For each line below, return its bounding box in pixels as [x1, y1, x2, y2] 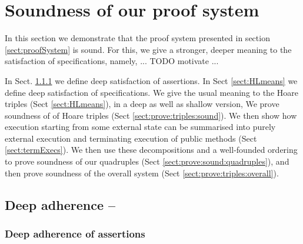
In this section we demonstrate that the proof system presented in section [5, 32, 270, 44]
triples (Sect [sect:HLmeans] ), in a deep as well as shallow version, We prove [5, 98, 279, 110]
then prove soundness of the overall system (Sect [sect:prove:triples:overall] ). [5, 166, 279, 179]
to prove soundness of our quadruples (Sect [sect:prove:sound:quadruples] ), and [5, 155, 289, 168]
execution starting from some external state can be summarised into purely [5, 121, 276, 133]
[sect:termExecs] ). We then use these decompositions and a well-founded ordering [5, 143, 298, 156]
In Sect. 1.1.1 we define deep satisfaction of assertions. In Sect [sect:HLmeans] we [5, 74, 298, 86]
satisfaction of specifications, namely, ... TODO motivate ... [5, 55, 219, 67]
